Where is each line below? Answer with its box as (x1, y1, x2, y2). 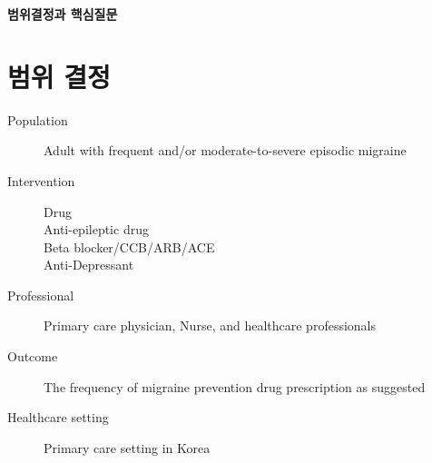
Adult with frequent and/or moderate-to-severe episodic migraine (44, 141, 407, 160)
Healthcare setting (7, 408, 109, 427)
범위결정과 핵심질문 (7, 5, 118, 23)
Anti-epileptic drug (44, 220, 149, 239)
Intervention (7, 171, 75, 190)
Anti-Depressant (44, 255, 134, 274)
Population (7, 110, 68, 129)
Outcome (7, 347, 58, 366)
